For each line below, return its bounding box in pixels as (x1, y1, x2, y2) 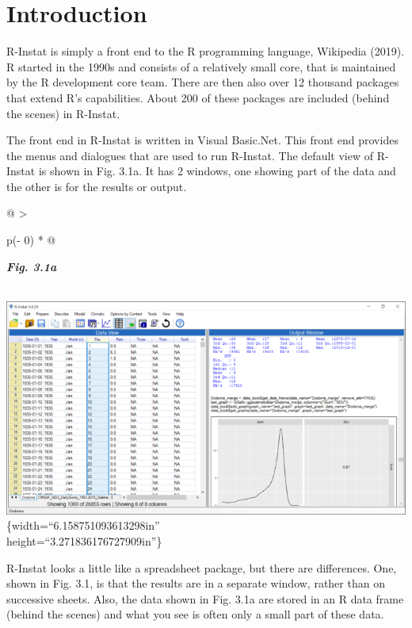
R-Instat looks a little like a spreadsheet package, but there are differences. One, (6, 559, 397, 576)
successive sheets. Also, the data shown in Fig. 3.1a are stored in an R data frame (6, 590, 404, 607)
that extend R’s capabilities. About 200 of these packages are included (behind (6, 89, 390, 105)
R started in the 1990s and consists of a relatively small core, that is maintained (6, 58, 396, 75)
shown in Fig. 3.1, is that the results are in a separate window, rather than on (6, 575, 385, 592)
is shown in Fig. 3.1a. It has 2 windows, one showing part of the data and (38, 163, 396, 179)
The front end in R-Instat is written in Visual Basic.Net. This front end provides (6, 132, 399, 148)
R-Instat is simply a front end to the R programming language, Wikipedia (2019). (6, 43, 405, 59)
